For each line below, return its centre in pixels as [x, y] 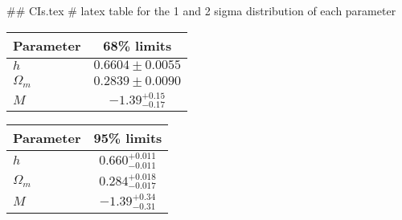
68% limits [137, 45]
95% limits [128, 138]
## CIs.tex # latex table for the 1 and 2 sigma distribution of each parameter [201, 10]
